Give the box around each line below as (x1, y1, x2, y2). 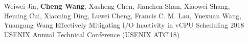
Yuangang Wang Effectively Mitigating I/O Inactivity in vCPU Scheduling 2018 (4, 20, 244, 30)
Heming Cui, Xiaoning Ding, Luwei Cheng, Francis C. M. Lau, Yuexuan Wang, (4, 10, 242, 20)
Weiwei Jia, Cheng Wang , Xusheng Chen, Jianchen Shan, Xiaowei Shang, (4, 1, 230, 11)
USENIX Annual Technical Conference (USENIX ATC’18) (4, 29, 180, 39)
